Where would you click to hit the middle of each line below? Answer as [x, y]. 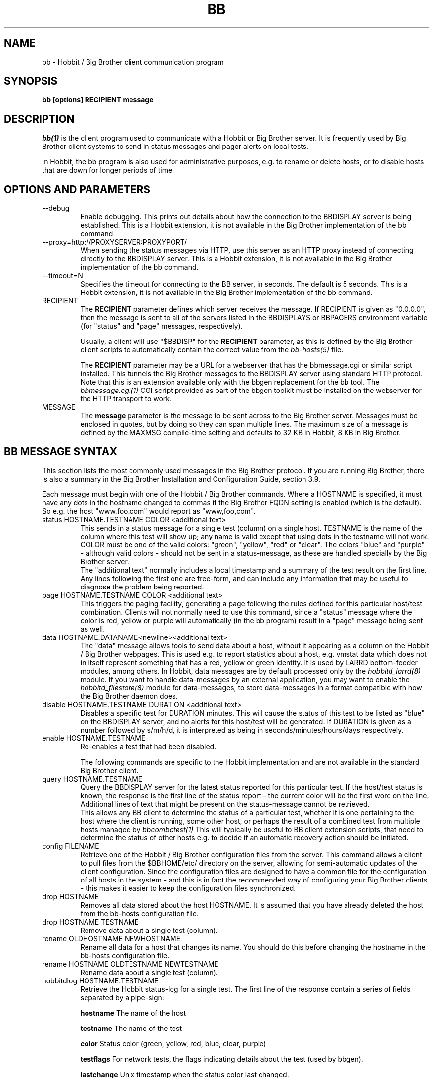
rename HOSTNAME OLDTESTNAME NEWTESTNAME [130, 964]
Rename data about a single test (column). [149, 972]
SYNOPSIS [31, 81]
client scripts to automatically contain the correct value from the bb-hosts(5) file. [212, 350]
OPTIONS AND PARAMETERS [77, 189]
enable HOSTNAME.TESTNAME [94, 738]
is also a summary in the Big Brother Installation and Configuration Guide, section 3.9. [181, 479]
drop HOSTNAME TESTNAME [90, 922]
